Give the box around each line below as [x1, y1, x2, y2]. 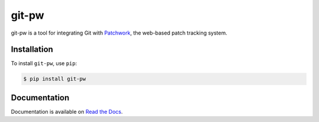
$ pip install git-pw [23, 76, 86, 82]
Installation [11, 45, 53, 55]
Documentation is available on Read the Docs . [11, 108, 123, 115]
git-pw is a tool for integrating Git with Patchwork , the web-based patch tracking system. [11, 29, 227, 36]
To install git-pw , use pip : [11, 60, 77, 67]
